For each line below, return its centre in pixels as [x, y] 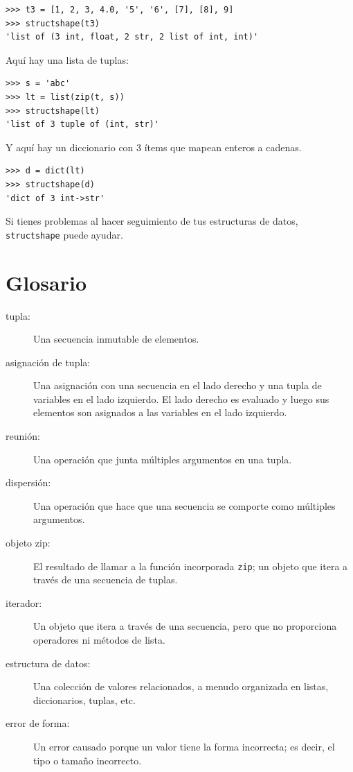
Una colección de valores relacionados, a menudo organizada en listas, [181, 686]
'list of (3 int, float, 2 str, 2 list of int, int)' [132, 37]
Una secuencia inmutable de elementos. [116, 339]
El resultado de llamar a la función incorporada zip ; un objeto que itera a [191, 566]
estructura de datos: [48, 663]
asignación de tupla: [48, 362]
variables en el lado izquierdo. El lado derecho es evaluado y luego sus [181, 398]
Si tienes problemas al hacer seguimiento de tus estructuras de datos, [152, 221]
